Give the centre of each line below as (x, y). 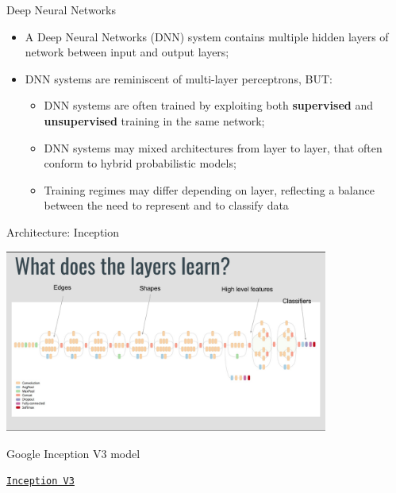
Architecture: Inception (63, 231)
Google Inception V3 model (73, 453)
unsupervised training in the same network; (154, 120)
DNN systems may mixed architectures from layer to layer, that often (213, 147)
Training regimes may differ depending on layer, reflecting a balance (209, 189)
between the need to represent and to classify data (166, 205)
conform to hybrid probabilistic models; (140, 163)
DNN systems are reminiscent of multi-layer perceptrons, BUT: (179, 78)
